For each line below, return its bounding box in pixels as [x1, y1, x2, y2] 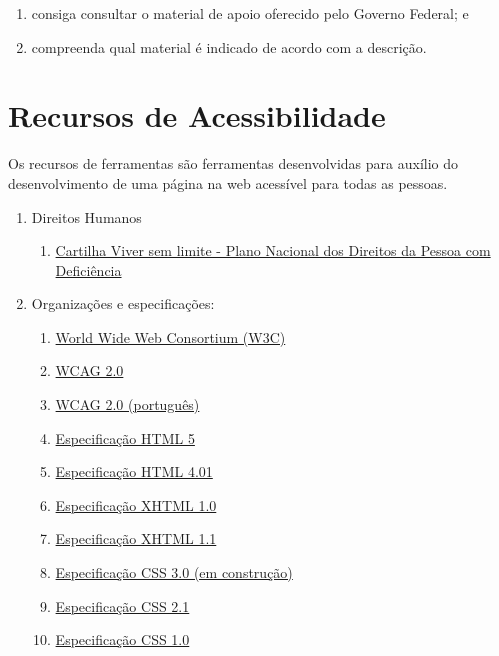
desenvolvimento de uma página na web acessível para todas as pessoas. [8, 172, 448, 193]
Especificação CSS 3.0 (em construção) [55, 562, 293, 583]
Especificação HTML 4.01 [55, 461, 213, 482]
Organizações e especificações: [31, 293, 215, 314]
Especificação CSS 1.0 [55, 629, 190, 650]
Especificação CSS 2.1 [55, 595, 190, 616]
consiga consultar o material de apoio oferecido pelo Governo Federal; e [31, 3, 469, 23]
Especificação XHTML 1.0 [55, 494, 217, 515]
